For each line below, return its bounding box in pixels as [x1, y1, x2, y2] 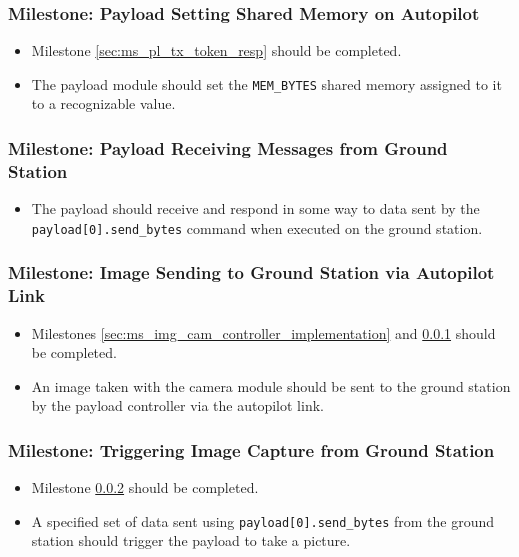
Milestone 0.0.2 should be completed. [31, 477, 259, 498]
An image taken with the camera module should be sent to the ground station [31, 375, 511, 396]
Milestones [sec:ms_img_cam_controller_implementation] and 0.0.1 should [31, 322, 496, 343]
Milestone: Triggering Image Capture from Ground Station [8, 437, 495, 462]
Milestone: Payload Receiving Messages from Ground [8, 135, 448, 160]
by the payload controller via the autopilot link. [31, 395, 324, 416]
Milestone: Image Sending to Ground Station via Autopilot [8, 260, 495, 285]
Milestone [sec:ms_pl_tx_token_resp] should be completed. [31, 40, 402, 61]
